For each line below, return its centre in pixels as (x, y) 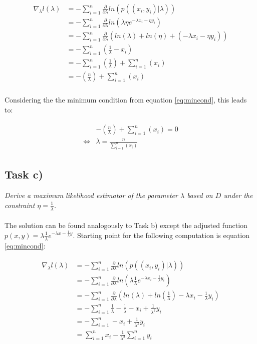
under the (238, 195)
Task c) (24, 174)
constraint (20, 205)
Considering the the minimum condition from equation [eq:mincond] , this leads (126, 100)
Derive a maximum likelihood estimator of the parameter (91, 195)
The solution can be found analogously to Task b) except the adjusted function (126, 225)
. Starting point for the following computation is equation (161, 235)
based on (200, 195)
